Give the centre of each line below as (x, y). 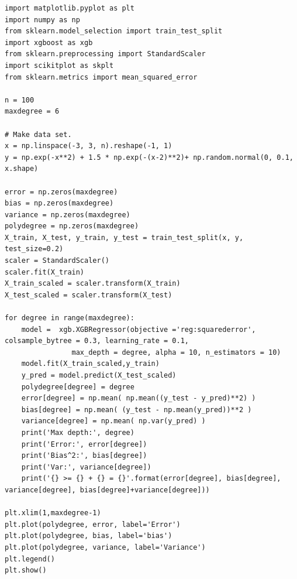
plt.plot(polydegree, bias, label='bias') (89, 536)
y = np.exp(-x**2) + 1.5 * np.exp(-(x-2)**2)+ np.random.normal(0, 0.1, (149, 157)
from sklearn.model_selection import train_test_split (114, 31)
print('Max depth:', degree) (78, 432)
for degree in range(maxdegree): (70, 318)
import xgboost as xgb (49, 42)
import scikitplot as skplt (59, 65)
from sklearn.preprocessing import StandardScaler (105, 54)
